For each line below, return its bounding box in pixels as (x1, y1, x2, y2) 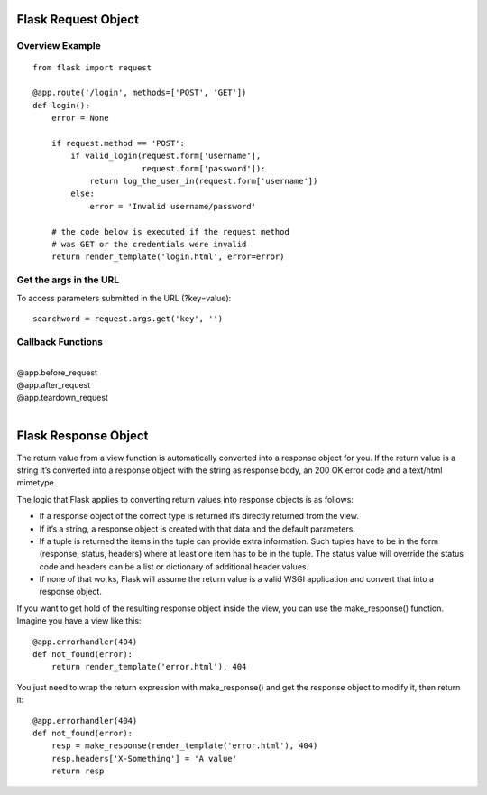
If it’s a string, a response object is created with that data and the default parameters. (39, 523, 356, 534)
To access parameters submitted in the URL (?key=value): (16, 292, 232, 303)
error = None (51, 113, 109, 124)
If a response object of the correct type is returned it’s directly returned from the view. (39, 511, 360, 522)
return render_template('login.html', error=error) (51, 252, 285, 262)
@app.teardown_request (16, 393, 108, 403)
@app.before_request (16, 366, 98, 378)
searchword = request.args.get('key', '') (32, 313, 224, 324)
